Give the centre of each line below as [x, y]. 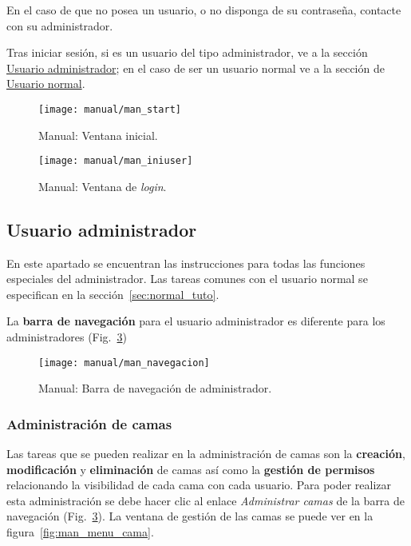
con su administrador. [60, 25]
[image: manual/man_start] [110, 109]
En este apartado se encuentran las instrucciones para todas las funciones [186, 263]
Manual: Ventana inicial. [98, 135]
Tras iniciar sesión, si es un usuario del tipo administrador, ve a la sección [187, 52]
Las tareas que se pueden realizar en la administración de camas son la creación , [206, 454]
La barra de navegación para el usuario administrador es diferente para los [196, 321]
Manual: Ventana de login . [103, 186]
